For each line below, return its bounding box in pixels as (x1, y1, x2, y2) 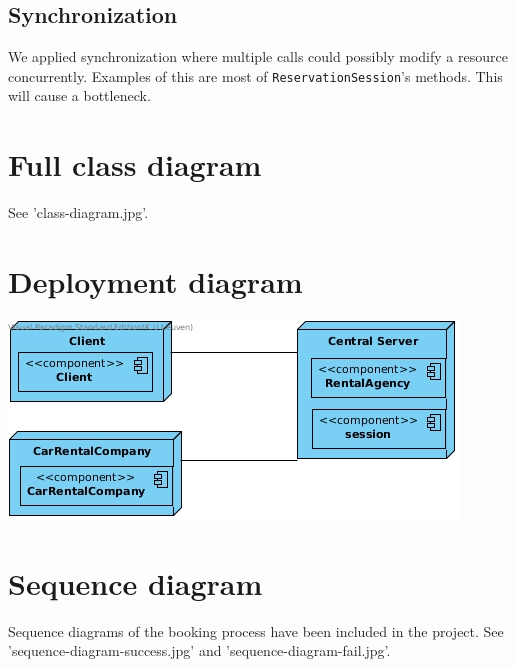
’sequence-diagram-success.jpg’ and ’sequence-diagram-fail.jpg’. (8, 640, 391, 661)
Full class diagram (8, 144, 262, 185)
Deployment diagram (8, 260, 303, 301)
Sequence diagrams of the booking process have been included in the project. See (8, 620, 504, 641)
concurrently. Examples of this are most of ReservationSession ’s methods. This (8, 65, 503, 86)
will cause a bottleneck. (8, 85, 151, 106)
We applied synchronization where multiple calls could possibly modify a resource (8, 46, 508, 67)
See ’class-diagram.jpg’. (8, 202, 149, 223)
